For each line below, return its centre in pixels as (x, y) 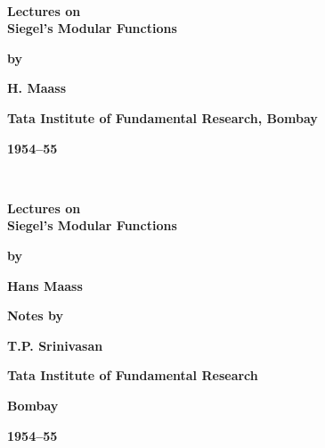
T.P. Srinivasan (55, 345)
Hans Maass (45, 285)
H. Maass (37, 88)
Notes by (35, 315)
